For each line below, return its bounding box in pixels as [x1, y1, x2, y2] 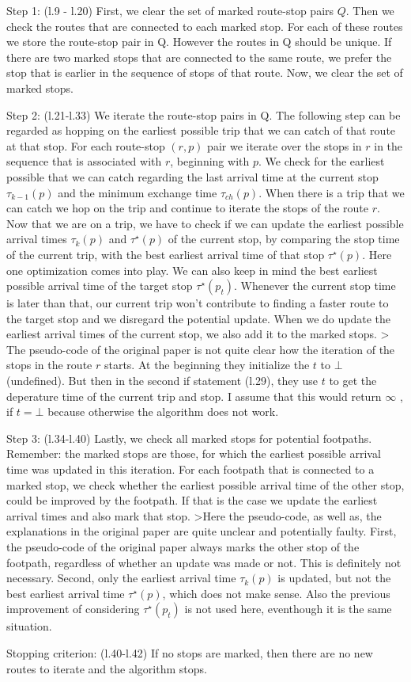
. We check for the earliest [258, 153, 385, 170]
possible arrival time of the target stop [6, 277, 193, 294]
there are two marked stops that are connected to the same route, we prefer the [6, 48, 392, 65]
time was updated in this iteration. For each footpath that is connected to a [6, 461, 375, 478]
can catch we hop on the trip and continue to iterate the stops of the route [6, 200, 368, 216]
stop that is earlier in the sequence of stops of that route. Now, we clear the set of [6, 64, 403, 81]
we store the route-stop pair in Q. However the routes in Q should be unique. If [6, 33, 392, 50]
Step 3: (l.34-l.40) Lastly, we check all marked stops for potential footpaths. [6, 429, 372, 446]
